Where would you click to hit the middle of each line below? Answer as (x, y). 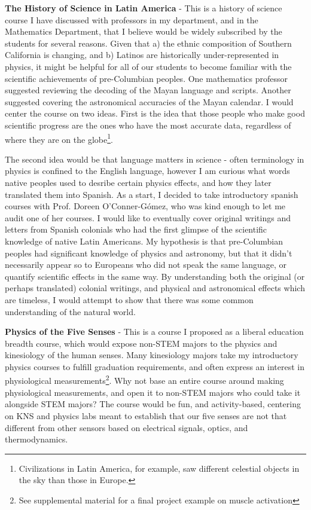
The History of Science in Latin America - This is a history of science (144, 8)
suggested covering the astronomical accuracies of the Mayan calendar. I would (149, 101)
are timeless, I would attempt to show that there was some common (129, 299)
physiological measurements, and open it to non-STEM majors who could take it (153, 392)
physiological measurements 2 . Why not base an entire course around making (144, 380)
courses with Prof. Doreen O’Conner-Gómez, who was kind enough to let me (145, 206)
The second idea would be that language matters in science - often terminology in (155, 159)
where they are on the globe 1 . (59, 138)
